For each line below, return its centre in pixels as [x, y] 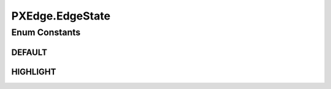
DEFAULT [29, 52]
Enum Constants [46, 32]
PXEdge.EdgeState [61, 16]
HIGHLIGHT [34, 72]
